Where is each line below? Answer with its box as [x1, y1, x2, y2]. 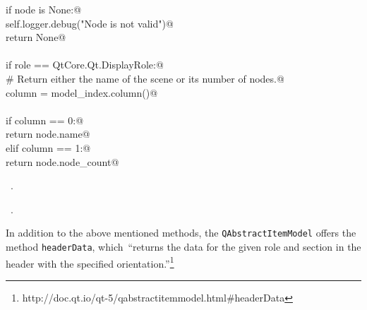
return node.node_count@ [6, 154, 119, 169]
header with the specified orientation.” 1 [6, 254, 174, 270]
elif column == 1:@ [6, 140, 91, 155]
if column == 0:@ [6, 112, 84, 127]
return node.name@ [6, 126, 90, 141]
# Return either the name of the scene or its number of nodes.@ [6, 71, 284, 85]
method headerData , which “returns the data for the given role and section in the [6, 239, 361, 254]
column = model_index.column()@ [6, 85, 158, 100]
